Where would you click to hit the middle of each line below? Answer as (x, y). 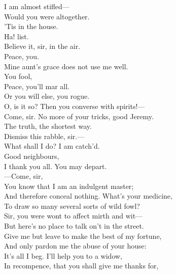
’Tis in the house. (31, 26)
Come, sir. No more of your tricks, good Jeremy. (79, 116)
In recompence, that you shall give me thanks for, (81, 266)
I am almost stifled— (37, 6)
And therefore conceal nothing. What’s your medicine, (88, 196)
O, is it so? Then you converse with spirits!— (75, 106)
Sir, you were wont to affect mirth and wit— (74, 216)
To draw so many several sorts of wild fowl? (72, 205)
